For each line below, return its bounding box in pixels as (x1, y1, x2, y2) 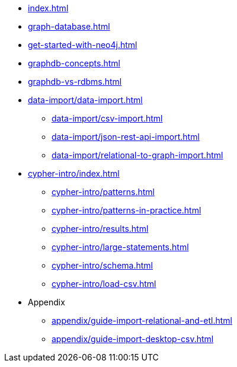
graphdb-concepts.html (28, 58, 120, 68)
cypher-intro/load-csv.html (52, 279, 156, 289)
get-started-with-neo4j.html (28, 40, 137, 50)
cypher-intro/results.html (52, 224, 149, 234)
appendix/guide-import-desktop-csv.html (52, 334, 214, 344)
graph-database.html (28, 21, 110, 31)
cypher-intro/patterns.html (52, 187, 155, 197)
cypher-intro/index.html (28, 168, 120, 178)
